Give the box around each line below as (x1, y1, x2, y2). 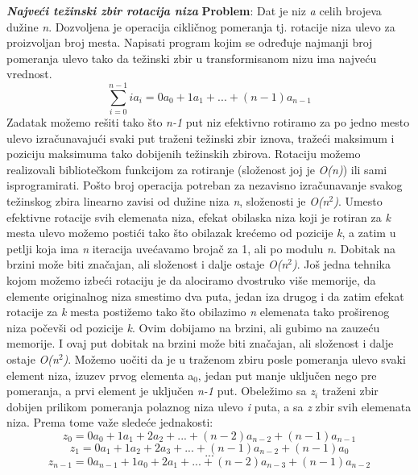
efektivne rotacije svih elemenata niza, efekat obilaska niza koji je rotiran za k (6, 208, 391, 225)
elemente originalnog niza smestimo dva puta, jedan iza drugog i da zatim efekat (6, 287, 404, 304)
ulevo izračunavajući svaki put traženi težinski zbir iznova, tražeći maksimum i (6, 129, 395, 146)
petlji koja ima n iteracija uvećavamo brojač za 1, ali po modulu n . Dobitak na (6, 240, 396, 256)
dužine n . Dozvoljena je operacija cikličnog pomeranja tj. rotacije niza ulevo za (6, 18, 395, 35)
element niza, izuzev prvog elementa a (6, 366, 194, 383)
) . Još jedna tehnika (292, 256, 391, 273)
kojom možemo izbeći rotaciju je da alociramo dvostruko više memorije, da (6, 272, 376, 289)
